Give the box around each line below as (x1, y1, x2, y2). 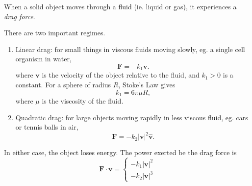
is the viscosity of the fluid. (42, 96, 124, 106)
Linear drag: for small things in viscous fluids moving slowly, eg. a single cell (15, 44, 245, 54)
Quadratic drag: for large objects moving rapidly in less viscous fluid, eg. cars (15, 112, 248, 122)
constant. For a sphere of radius (15, 80, 111, 90)
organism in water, (15, 53, 72, 64)
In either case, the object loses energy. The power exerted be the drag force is (4, 147, 237, 158)
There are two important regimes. (4, 27, 105, 38)
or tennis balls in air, (15, 122, 78, 132)
